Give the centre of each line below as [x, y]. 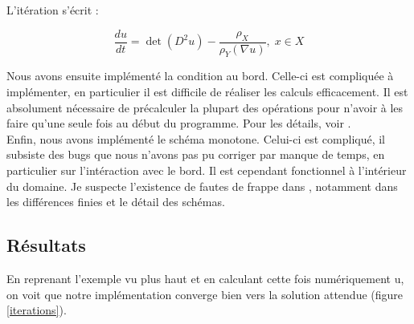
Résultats [46, 245]
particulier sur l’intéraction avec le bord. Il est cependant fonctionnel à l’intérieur [207, 170]
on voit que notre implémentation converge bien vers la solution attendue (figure [205, 294]
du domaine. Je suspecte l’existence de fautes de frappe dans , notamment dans [202, 186]
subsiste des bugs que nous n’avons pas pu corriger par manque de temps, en [196, 154]
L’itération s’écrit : [53, 10]
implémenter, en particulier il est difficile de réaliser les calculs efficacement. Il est [207, 92]
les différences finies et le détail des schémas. [116, 202]
